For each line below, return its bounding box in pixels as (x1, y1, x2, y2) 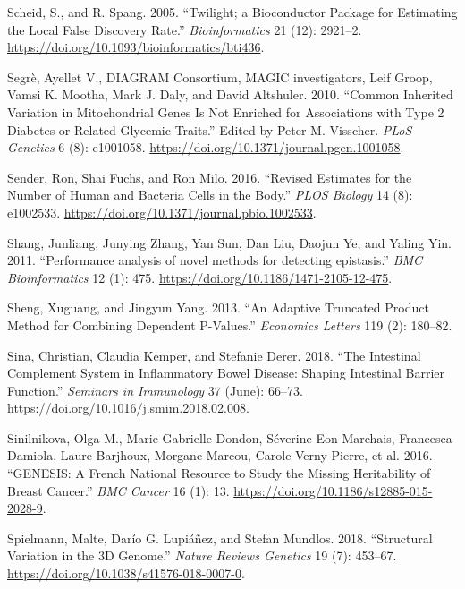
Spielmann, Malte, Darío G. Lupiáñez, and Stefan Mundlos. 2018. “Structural (7, 528, 433, 547)
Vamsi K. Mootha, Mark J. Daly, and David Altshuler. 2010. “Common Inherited (7, 85, 453, 104)
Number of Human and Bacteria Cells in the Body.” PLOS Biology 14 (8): (7, 185, 413, 204)
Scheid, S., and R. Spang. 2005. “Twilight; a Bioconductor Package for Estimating (7, 3, 458, 21)
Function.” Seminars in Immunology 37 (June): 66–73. (7, 380, 303, 399)
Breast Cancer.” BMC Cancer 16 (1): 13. (7, 481, 230, 499)
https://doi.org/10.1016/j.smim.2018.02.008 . (7, 398, 249, 417)
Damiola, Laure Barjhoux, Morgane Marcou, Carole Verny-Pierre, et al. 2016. (7, 446, 433, 465)
